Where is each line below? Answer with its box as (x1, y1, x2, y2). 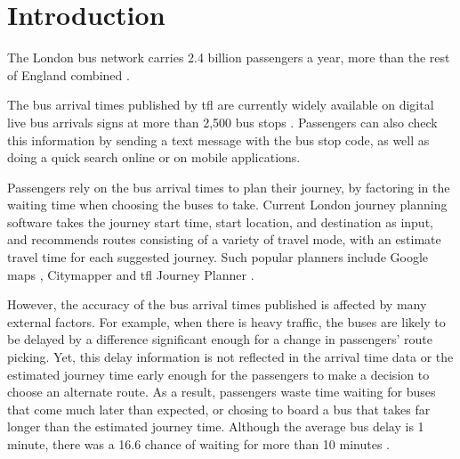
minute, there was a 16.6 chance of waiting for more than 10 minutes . (7, 435, 390, 453)
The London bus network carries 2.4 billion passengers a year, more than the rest (7, 48, 450, 67)
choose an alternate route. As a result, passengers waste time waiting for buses (7, 382, 436, 401)
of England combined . (7, 65, 130, 84)
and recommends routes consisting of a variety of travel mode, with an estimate (7, 230, 441, 249)
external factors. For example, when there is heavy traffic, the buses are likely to (7, 312, 446, 331)
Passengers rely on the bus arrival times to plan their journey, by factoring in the (7, 177, 450, 196)
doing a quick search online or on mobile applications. (7, 148, 301, 167)
